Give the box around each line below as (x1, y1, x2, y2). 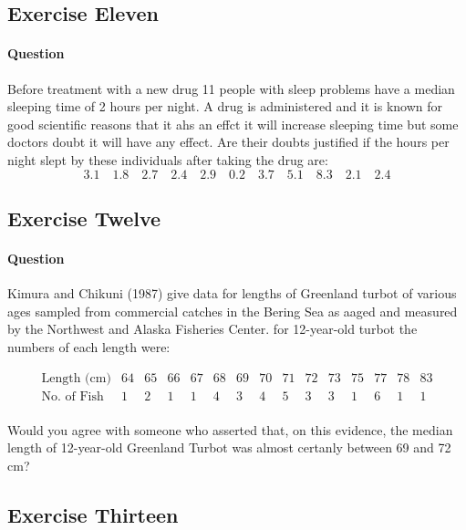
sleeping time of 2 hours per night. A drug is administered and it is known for (7, 97, 442, 116)
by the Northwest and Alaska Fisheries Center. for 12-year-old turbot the (7, 319, 418, 338)
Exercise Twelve (7, 203, 161, 232)
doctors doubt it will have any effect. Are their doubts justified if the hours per (7, 132, 450, 151)
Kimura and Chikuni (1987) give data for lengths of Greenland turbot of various (7, 284, 457, 303)
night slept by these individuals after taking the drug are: (7, 150, 328, 169)
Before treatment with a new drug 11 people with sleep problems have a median (7, 78, 455, 98)
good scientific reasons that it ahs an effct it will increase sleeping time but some (7, 114, 459, 133)
